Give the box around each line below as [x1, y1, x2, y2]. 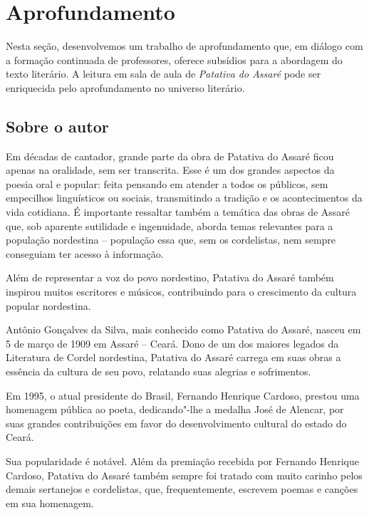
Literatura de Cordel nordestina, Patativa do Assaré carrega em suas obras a [6, 350, 341, 365]
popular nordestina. [6, 298, 91, 313]
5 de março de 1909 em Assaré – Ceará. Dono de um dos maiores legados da [6, 335, 339, 350]
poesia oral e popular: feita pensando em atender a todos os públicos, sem [6, 176, 328, 191]
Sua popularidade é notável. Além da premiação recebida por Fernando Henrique [6, 453, 359, 468]
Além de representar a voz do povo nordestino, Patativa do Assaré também [6, 270, 334, 285]
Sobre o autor [6, 115, 109, 137]
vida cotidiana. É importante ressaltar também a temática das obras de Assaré [6, 204, 350, 219]
